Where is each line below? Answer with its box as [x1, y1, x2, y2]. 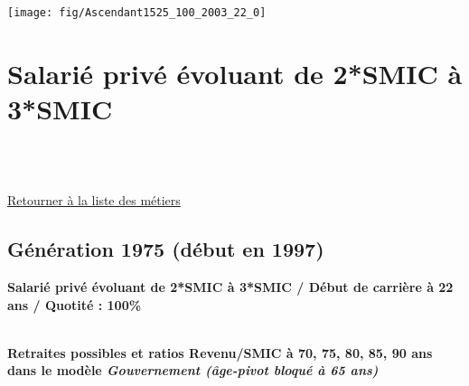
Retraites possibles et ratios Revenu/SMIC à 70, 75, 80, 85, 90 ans [7, 343, 433, 362]
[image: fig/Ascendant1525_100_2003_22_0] [7, 6, 267, 19]
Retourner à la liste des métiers [7, 191, 181, 210]
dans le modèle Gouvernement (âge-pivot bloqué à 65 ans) [7, 361, 379, 380]
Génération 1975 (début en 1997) [7, 235, 324, 263]
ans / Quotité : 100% [7, 295, 142, 314]
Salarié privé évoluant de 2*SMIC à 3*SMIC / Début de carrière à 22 [7, 277, 454, 296]
